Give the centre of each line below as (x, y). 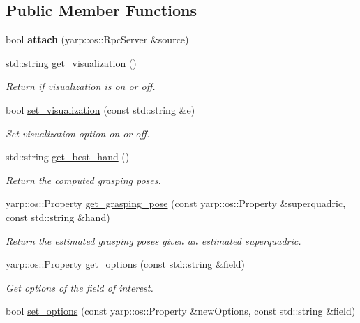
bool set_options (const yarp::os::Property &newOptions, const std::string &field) (181, 311)
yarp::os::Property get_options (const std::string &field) (126, 264)
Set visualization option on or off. (78, 133)
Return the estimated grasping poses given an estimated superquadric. (153, 240)
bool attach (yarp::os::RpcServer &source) (97, 39)
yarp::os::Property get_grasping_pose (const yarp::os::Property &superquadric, (176, 203)
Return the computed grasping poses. (83, 180)
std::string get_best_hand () (68, 157)
